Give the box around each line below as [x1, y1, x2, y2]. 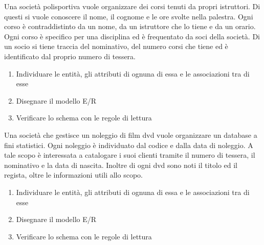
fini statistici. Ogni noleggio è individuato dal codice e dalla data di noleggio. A [4, 139, 253, 150]
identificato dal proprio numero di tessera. [4, 51, 136, 61]
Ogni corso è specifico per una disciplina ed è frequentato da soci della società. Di [4, 31, 260, 41]
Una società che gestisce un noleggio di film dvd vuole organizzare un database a [4, 129, 257, 140]
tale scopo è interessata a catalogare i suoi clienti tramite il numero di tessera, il [4, 150, 255, 160]
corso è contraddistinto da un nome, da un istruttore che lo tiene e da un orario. [4, 21, 256, 32]
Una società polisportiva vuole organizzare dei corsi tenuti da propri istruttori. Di [4, 1, 260, 11]
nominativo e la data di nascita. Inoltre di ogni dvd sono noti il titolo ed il [4, 159, 238, 170]
